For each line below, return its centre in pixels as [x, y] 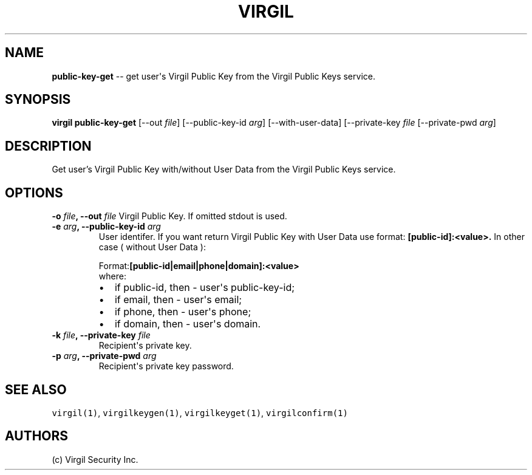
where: [112, 276]
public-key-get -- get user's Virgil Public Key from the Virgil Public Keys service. [213, 76]
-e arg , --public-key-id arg [106, 227]
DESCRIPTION [48, 146]
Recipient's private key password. [166, 366]
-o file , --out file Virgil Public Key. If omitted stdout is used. [169, 216]
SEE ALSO [36, 389]
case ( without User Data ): [152, 247]
